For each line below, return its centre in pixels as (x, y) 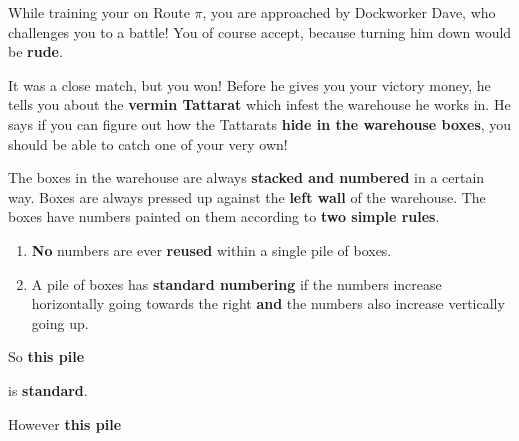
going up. (60, 322)
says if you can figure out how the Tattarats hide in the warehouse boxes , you (260, 123)
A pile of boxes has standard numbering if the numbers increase (236, 283)
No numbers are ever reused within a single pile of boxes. (211, 249)
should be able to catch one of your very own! (148, 143)
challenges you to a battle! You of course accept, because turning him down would (260, 31)
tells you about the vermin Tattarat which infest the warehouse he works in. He (259, 104)
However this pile (65, 423)
